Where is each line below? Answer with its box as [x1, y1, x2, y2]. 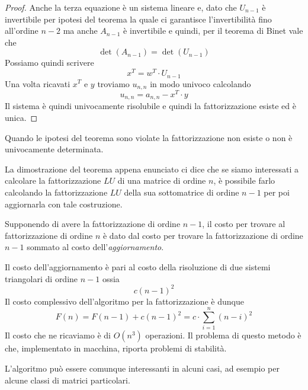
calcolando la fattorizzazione [5, 186, 108, 199]
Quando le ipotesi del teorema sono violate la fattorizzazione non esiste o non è [5, 131, 293, 143]
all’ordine [5, 24, 38, 37]
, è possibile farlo [213, 174, 275, 187]
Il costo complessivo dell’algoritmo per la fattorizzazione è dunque [5, 295, 244, 307]
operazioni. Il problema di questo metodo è [145, 329, 301, 341]
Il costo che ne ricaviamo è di [5, 329, 111, 341]
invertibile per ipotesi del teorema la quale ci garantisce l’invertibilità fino [5, 12, 272, 25]
